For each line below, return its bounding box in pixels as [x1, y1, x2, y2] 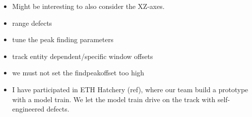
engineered [12, 104, 45, 114]
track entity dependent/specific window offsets [12, 51, 153, 61]
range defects [12, 17, 52, 28]
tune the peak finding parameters [12, 34, 114, 45]
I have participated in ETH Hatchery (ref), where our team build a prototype [12, 84, 249, 94]
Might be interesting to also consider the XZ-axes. [12, 1, 165, 11]
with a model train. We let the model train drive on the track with [12, 94, 216, 104]
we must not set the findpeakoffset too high [12, 67, 144, 78]
